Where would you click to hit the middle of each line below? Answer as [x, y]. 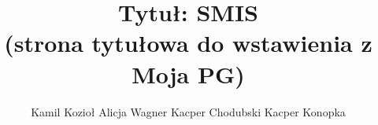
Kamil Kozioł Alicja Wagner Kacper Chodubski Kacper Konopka [188, 111]
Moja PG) [188, 74]
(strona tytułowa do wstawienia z [188, 43]
